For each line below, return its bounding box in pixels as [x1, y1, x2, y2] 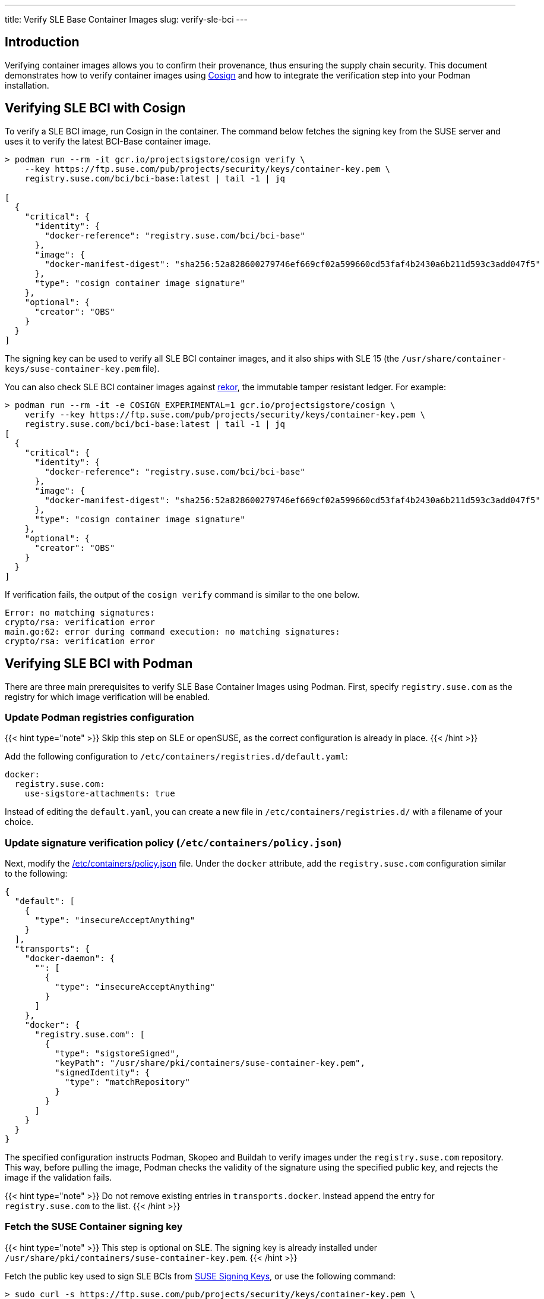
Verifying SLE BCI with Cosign [5, 101, 186, 116]
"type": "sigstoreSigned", [55, 1049, 181, 1059]
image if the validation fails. [5, 1172, 112, 1183]
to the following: [5, 868, 68, 879]
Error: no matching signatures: [5, 607, 155, 617]
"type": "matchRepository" [65, 1077, 190, 1087]
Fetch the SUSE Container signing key [5, 1220, 183, 1233]
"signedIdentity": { [55, 1068, 150, 1078]
